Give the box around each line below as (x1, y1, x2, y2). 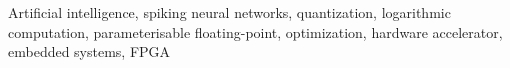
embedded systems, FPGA (8, 41, 171, 62)
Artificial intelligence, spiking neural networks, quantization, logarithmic (8, 2, 451, 22)
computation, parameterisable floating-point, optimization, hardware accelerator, (8, 21, 503, 42)
